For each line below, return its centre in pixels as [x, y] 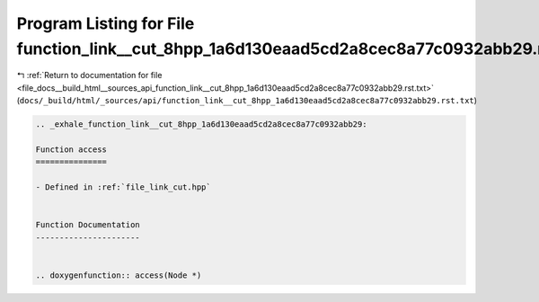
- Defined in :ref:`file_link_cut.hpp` [123, 187]
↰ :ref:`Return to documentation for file [89, 75]
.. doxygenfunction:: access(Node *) [119, 275]
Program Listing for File [106, 23]
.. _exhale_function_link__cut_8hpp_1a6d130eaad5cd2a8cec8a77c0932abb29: [201, 124]
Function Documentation [88, 225]
